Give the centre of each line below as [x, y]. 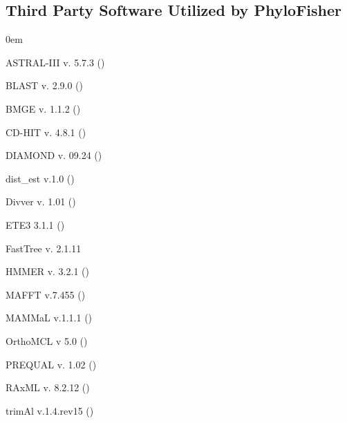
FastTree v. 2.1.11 [44, 248]
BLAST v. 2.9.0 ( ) [45, 85]
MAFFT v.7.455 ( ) [46, 294]
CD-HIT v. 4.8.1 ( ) [46, 132]
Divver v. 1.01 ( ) [41, 201]
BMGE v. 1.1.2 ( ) [43, 108]
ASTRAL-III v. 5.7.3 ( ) [55, 62]
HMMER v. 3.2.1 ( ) [47, 271]
